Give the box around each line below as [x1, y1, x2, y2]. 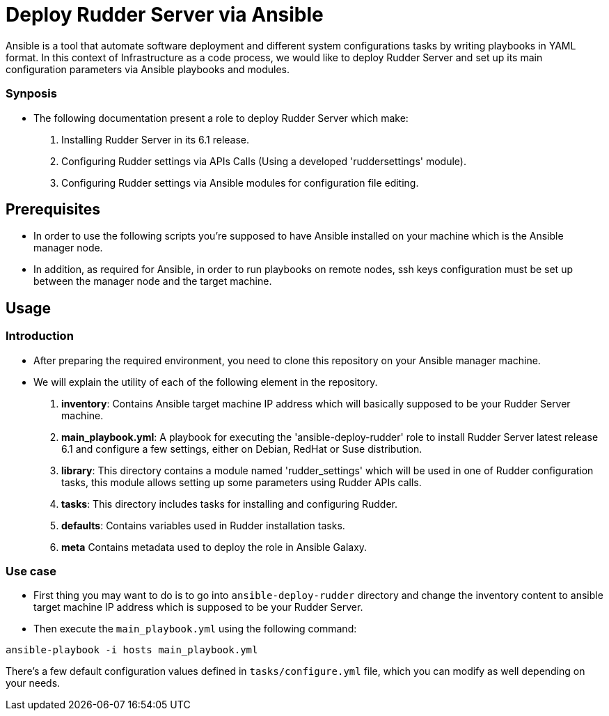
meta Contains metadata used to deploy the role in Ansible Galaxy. [61, 540, 367, 553]
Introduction [6, 329, 74, 343]
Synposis [6, 86, 57, 101]
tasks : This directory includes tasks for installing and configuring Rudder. [61, 497, 398, 510]
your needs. [6, 677, 61, 690]
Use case [6, 563, 56, 578]
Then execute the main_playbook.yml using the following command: [33, 623, 357, 635]
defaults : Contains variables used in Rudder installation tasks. [61, 519, 345, 531]
